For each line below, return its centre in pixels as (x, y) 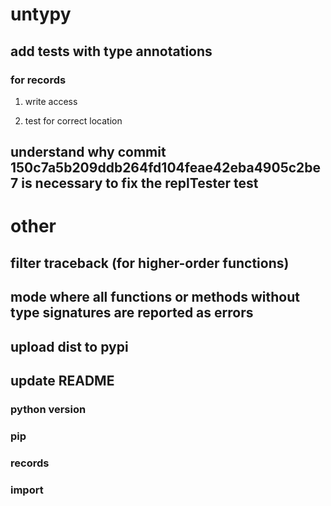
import (27, 490)
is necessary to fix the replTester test (140, 183)
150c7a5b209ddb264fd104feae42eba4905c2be (166, 168)
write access (51, 101)
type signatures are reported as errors (132, 313)
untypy (41, 14)
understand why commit (88, 152)
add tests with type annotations (111, 51)
